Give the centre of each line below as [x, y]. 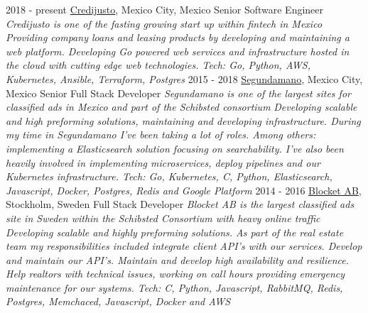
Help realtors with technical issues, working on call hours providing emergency [175, 274]
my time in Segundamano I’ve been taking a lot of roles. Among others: [161, 134]
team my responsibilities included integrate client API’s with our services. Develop [184, 246]
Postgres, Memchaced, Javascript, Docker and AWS [118, 301]
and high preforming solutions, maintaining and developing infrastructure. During [183, 120]
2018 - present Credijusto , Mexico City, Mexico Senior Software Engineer [165, 9]
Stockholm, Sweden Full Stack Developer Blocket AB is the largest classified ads [180, 204]
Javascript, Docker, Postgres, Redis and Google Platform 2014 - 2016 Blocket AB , [184, 190]
